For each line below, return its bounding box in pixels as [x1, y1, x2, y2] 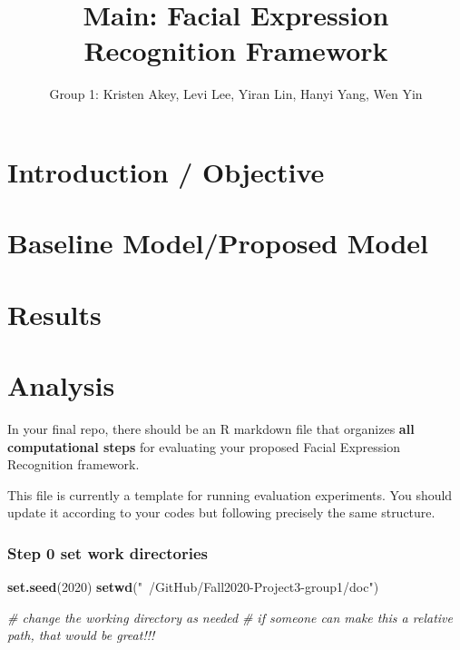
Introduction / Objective [7, 153, 325, 190]
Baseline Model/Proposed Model [7, 224, 429, 261]
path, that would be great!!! [7, 625, 155, 645]
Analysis [7, 367, 115, 404]
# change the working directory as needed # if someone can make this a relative [7, 607, 453, 626]
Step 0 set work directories [7, 541, 208, 564]
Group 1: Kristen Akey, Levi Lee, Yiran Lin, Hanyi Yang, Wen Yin [49, 84, 423, 103]
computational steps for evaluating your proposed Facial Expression [7, 437, 400, 456]
